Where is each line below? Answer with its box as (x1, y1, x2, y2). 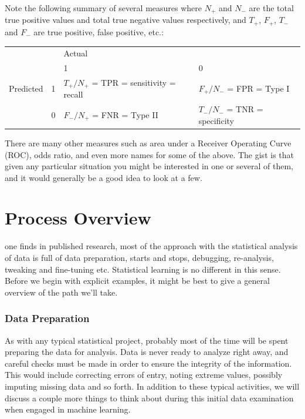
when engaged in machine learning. (5, 403, 131, 415)
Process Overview (5, 206, 151, 230)
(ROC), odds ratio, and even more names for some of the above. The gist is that (5, 148, 294, 160)
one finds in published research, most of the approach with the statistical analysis (5, 240, 298, 252)
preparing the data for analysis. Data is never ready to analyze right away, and (5, 346, 289, 358)
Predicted (9, 82, 43, 95)
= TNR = (226, 103, 263, 115)
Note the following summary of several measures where (5, 2, 202, 14)
